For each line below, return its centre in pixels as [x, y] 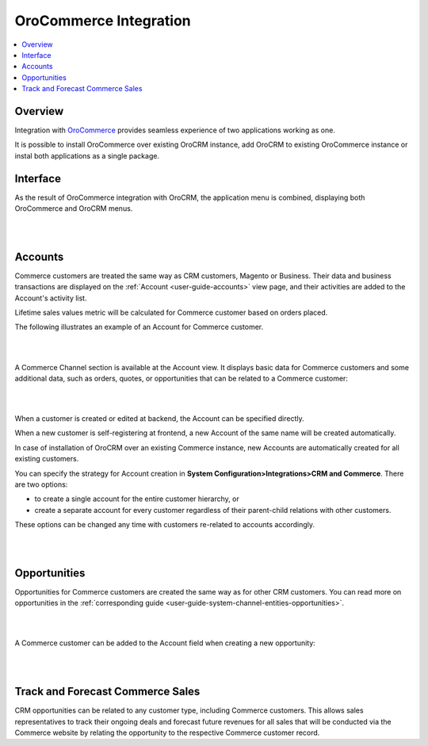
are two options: [41, 484]
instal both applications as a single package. [87, 155]
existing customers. [47, 459]
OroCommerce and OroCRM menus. [74, 208]
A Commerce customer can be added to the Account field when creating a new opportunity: [165, 643]
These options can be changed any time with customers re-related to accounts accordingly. [165, 525]
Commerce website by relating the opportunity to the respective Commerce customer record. [167, 733]
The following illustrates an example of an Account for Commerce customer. [139, 327]
